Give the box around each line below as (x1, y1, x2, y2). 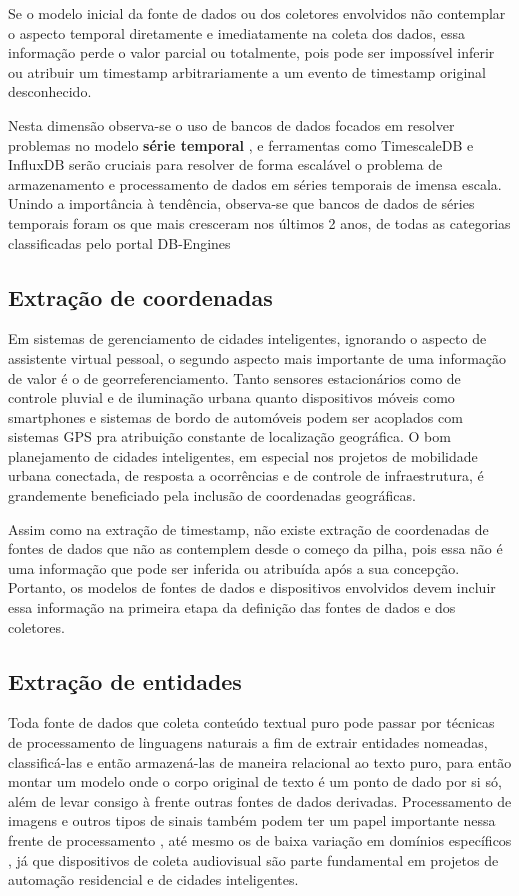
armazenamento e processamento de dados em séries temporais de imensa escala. (8, 173, 502, 194)
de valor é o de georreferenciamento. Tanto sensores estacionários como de (8, 367, 461, 388)
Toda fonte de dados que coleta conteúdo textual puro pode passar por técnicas (8, 712, 495, 733)
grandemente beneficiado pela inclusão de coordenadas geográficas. (8, 485, 416, 506)
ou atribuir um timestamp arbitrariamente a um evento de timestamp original (8, 61, 486, 82)
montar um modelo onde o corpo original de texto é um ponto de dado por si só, (8, 771, 502, 792)
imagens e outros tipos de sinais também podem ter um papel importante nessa (8, 810, 496, 831)
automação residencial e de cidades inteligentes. (8, 869, 299, 890)
